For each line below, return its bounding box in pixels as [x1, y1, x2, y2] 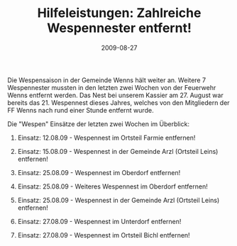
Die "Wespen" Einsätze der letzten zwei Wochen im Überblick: [7, 119, 190, 128]
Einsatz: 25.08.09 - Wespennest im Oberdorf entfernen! [17, 168, 181, 177]
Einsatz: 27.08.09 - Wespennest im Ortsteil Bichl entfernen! [17, 230, 190, 239]
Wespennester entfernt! [47, 20, 192, 36]
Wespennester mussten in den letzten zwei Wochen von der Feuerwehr [7, 83, 216, 91]
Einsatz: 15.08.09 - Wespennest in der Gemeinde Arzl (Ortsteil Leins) [17, 147, 219, 155]
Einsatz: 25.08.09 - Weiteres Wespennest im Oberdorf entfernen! [17, 182, 208, 191]
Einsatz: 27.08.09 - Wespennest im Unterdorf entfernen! [17, 217, 182, 225]
